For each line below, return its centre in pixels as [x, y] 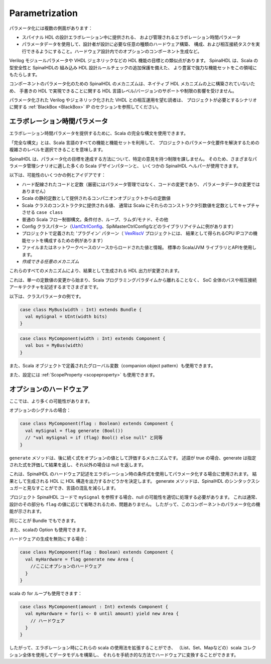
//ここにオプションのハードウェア [66, 566]
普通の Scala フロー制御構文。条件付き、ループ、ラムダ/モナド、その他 [95, 219]
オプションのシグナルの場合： [40, 410]
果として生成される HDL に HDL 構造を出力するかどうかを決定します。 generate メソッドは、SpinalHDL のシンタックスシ [134, 481]
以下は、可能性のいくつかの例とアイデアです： [58, 175]
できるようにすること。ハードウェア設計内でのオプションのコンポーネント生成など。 [114, 51]
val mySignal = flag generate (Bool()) [74, 431]
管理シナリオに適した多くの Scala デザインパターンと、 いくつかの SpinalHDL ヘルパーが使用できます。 [134, 166]
